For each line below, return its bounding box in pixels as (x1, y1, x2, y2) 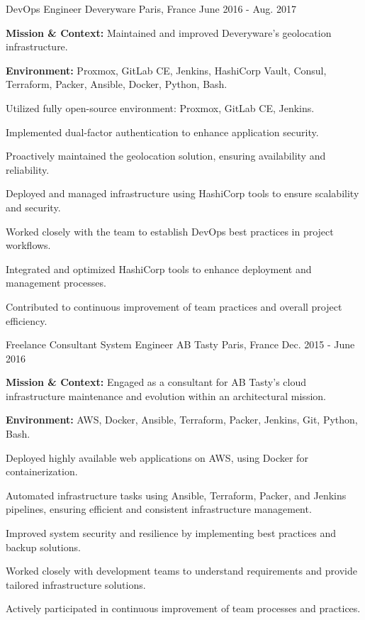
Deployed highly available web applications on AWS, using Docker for (6, 450, 308, 465)
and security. (6, 199, 61, 214)
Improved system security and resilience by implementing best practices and (6, 526, 337, 541)
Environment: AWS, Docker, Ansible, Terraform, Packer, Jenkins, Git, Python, (6, 412, 358, 427)
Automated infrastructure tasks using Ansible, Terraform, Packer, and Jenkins (6, 487, 347, 502)
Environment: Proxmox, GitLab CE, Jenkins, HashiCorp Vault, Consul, (6, 62, 327, 77)
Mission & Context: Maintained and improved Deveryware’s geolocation (6, 25, 332, 40)
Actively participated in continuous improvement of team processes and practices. (6, 601, 361, 616)
